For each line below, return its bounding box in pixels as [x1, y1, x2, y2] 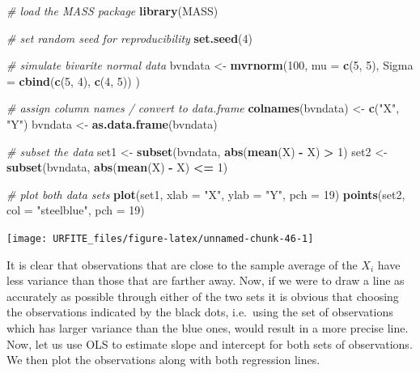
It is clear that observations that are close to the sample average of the [6, 256, 358, 273]
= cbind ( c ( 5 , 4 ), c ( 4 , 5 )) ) [6, 72, 140, 89]
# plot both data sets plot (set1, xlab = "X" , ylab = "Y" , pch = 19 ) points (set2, [6, 185, 405, 202]
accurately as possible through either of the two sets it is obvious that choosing [6, 287, 399, 304]
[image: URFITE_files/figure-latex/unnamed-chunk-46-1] [6, 232, 314, 244]
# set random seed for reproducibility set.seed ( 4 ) [6, 29, 253, 46]
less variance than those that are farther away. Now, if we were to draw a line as [6, 272, 405, 289]
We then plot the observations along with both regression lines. [6, 351, 320, 368]
